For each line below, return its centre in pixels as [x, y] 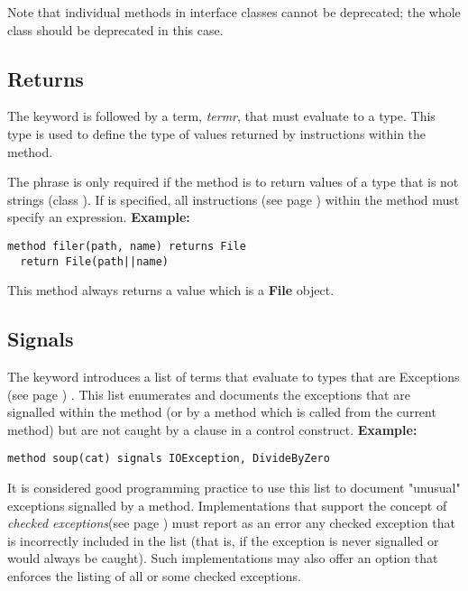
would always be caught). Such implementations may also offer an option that [223, 558]
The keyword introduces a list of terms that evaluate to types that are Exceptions [234, 377]
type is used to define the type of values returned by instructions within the [217, 133]
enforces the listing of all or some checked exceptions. [154, 576]
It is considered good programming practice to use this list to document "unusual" [234, 488]
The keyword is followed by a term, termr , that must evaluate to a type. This [221, 116]
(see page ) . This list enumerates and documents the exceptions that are [209, 394]
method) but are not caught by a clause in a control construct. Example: [212, 429]
